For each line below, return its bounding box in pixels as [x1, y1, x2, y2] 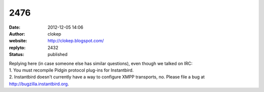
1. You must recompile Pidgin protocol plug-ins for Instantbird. [9, 67, 134, 73]
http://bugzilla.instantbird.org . [9, 81, 69, 87]
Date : [9, 24, 21, 30]
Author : [9, 31, 25, 37]
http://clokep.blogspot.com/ [47, 38, 104, 44]
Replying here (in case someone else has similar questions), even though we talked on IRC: [9, 60, 193, 66]
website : [9, 38, 27, 44]
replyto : [9, 44, 26, 51]
